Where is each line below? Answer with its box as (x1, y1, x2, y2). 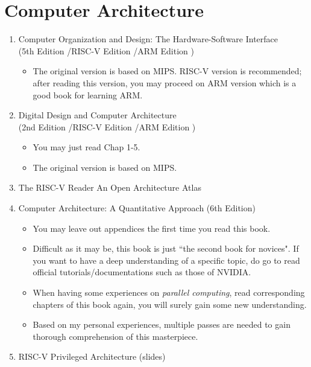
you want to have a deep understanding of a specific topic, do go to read (33, 254, 300, 266)
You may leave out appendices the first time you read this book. (33, 222, 271, 234)
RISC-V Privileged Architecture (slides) (18, 350, 166, 363)
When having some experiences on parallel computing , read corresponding (33, 286, 305, 299)
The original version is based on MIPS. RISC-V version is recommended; (33, 65, 302, 77)
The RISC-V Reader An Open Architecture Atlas (18, 181, 201, 194)
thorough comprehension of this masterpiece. (33, 330, 198, 342)
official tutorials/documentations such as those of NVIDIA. (33, 266, 251, 278)
